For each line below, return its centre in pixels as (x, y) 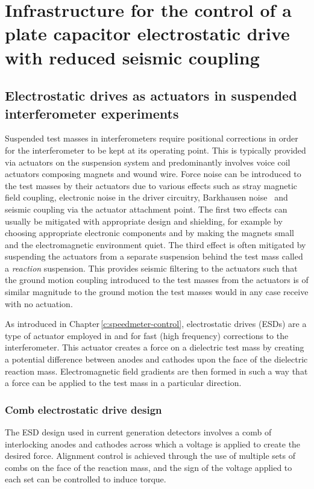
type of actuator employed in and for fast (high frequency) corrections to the (147, 335)
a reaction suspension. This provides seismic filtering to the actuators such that (151, 268)
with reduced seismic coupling (132, 57)
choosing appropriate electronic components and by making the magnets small (149, 233)
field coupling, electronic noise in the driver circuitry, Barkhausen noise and (146, 197)
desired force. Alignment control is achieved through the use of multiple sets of (150, 456)
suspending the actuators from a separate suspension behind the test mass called (154, 256)
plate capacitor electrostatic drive (147, 33)
